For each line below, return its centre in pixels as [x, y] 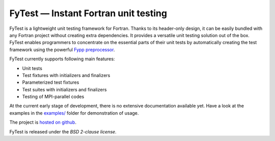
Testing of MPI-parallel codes [53, 97]
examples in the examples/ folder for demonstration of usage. [74, 113]
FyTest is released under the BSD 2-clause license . [63, 131]
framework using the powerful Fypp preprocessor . [62, 49]
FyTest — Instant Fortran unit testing [88, 13]
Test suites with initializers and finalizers [64, 89]
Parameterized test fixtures [51, 82]
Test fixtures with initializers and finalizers [66, 75]
